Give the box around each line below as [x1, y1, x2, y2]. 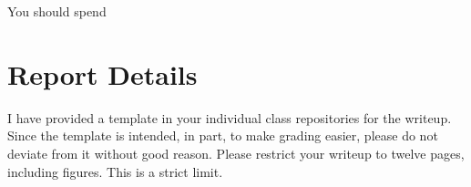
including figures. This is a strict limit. [7, 161, 223, 181]
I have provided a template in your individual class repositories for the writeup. [7, 108, 452, 127]
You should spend [7, 2, 107, 20]
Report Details [7, 55, 198, 92]
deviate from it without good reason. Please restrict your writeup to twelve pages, [7, 143, 465, 162]
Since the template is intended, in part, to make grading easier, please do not [7, 126, 438, 145]
